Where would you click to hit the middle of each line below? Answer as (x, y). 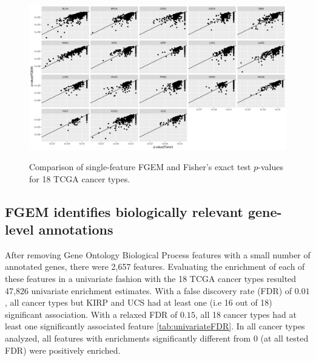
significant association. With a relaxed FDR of (91, 314)
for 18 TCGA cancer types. (80, 178)
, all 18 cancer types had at (246, 314)
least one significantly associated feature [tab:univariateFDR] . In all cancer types (155, 326)
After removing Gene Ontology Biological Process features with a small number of (158, 254)
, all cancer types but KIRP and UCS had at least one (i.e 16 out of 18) (139, 302)
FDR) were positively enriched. (63, 350)
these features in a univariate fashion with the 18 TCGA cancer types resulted (151, 279)
